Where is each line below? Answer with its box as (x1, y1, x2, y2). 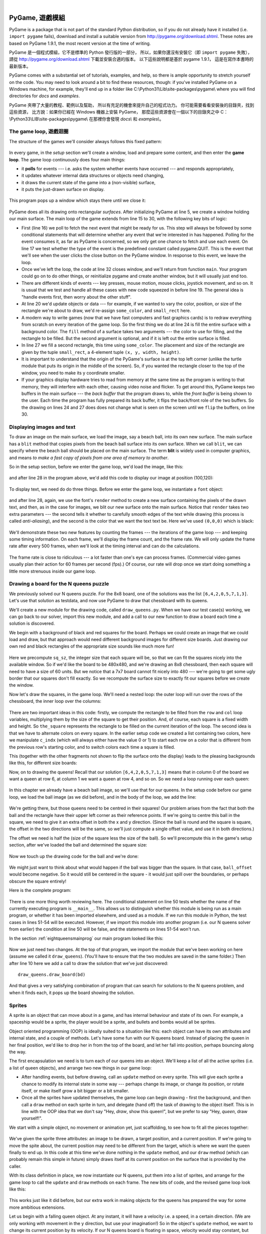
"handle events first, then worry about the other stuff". (21, 294, 132, 300)
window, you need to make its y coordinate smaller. (21, 370, 126, 376)
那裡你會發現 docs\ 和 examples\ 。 (93, 116, 164, 122)
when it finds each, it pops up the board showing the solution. (9, 990, 135, 996)
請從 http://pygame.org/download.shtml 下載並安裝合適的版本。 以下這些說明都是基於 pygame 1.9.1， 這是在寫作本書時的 (9, 56, 254, 62)
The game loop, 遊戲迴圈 (9, 128, 69, 135)
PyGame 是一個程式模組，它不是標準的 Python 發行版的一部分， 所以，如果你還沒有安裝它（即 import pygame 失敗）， (9, 49, 252, 55)
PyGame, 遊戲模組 (9, 13, 66, 22)
